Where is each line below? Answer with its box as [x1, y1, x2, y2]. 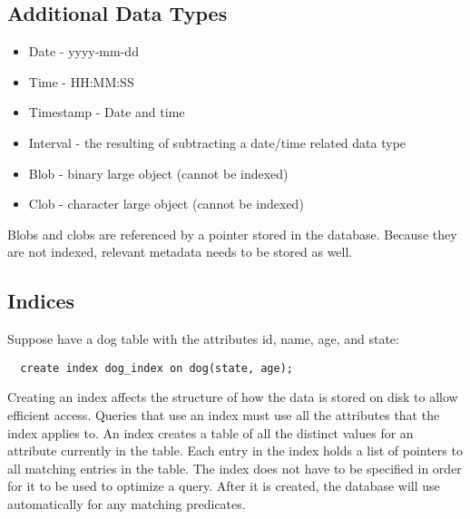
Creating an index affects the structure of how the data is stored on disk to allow [7, 387, 458, 406]
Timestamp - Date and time [28, 103, 185, 122]
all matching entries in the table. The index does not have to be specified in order [7, 458, 462, 477]
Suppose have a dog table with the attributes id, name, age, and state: [7, 329, 399, 348]
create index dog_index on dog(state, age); [20, 361, 293, 375]
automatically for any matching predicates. [7, 494, 246, 513]
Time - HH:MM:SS [28, 72, 134, 91]
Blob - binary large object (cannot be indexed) [28, 163, 289, 182]
